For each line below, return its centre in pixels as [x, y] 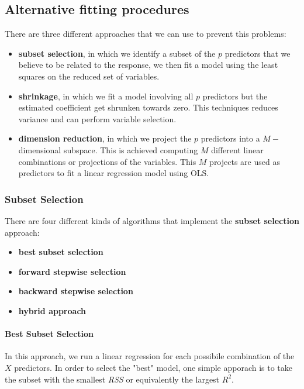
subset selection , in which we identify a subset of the [117, 53]
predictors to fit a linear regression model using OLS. [114, 173]
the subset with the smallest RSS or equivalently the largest [112, 379]
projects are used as [245, 161]
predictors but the [235, 96]
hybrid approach [52, 310]
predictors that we [258, 53]
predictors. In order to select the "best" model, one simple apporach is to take [153, 367]
